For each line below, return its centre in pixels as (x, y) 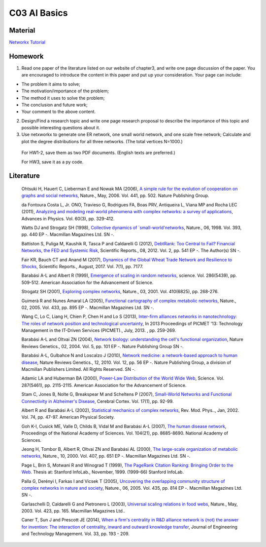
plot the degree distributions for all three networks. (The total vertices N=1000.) (102, 141)
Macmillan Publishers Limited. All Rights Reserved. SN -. (78, 369)
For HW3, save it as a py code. (52, 162)
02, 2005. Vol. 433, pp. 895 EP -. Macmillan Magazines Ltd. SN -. (88, 307)
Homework (26, 56)
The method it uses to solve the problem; (63, 98)
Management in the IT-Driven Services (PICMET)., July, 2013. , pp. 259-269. (99, 330)
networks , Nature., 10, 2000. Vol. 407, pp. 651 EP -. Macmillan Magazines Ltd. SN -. (106, 456)
